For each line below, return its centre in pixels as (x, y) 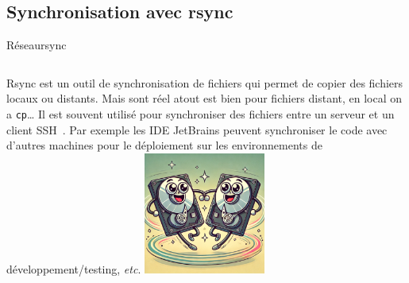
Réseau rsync (37, 45)
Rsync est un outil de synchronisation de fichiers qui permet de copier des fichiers (205, 82)
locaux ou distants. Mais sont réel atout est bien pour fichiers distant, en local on (204, 98)
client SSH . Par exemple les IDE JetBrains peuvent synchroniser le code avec (197, 129)
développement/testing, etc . (74, 269)
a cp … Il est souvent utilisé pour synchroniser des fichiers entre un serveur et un (201, 113)
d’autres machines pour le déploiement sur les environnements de (164, 145)
